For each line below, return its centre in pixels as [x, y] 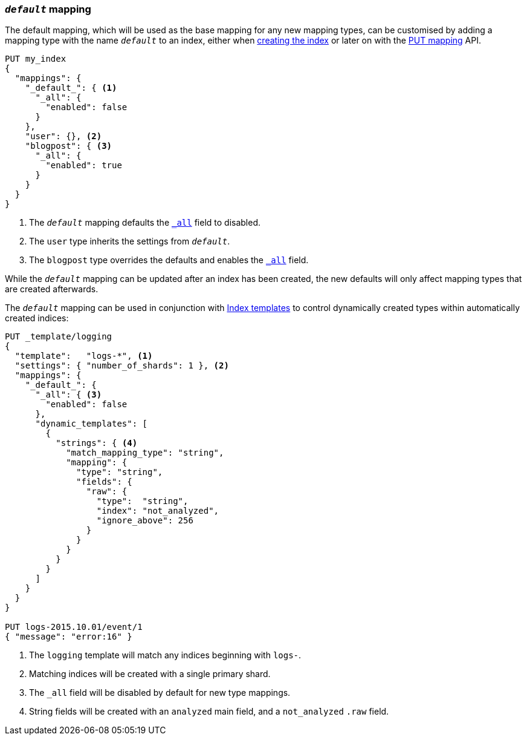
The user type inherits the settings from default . [130, 241]
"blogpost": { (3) [69, 146]
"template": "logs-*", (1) [84, 356]
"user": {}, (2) [63, 136]
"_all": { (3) [69, 395]
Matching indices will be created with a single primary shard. [150, 674]
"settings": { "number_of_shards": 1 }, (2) [122, 366]
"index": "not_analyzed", [158, 511]
